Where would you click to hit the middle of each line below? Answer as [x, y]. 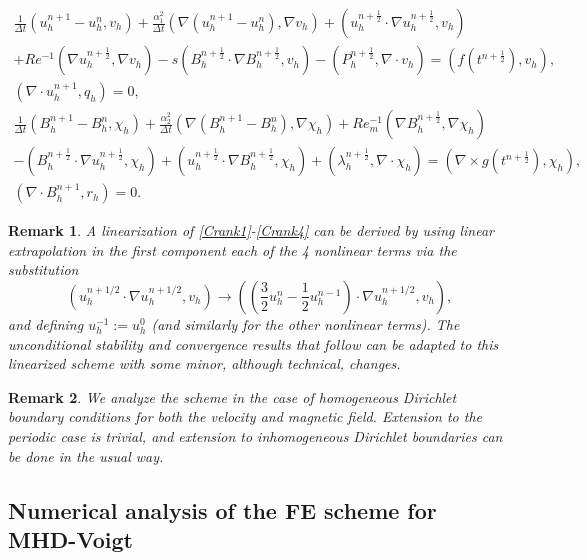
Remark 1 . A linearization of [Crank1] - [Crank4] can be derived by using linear [251, 230]
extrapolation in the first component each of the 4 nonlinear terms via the [232, 249]
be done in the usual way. [86, 455]
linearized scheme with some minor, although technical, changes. [204, 363]
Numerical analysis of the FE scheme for [222, 509]
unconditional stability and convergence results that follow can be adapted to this [253, 343]
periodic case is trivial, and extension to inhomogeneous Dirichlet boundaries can [255, 435]
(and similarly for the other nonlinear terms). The [305, 323]
